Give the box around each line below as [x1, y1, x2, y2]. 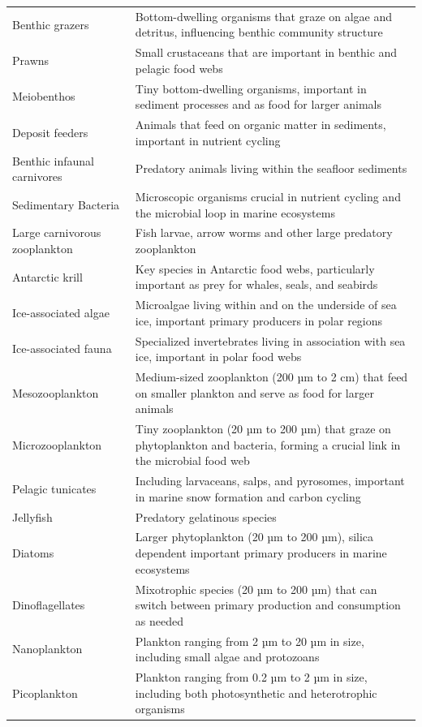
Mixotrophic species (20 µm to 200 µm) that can [135, 580, 377, 597]
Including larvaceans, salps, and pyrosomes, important [135, 472, 405, 489]
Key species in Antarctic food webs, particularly [135, 260, 375, 277]
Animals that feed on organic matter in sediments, [135, 116, 386, 133]
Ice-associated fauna [12, 340, 112, 357]
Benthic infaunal [12, 152, 94, 169]
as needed [135, 612, 184, 629]
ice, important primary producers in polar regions [135, 312, 383, 329]
